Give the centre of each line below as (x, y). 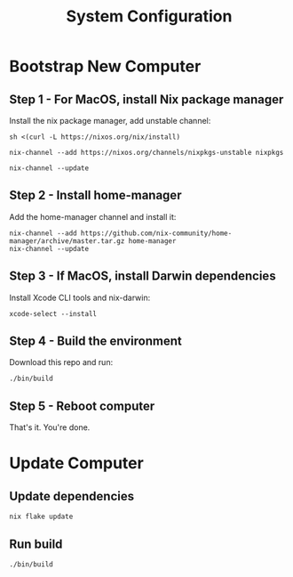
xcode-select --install (53, 313)
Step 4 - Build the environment (95, 341)
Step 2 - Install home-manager (95, 195)
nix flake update (41, 517)
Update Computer (76, 463)
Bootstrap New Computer (105, 66)
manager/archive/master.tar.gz (67, 241)
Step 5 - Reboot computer (82, 406)
